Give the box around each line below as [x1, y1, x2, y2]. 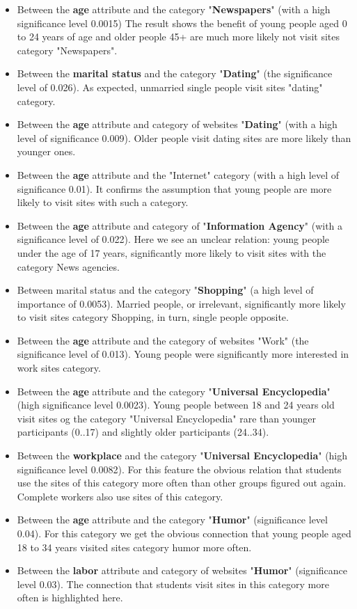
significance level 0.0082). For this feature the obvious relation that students [17, 461, 342, 476]
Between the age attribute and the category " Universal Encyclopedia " [17, 383, 331, 398]
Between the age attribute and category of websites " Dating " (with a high [17, 117, 338, 132]
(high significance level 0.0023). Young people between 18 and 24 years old [17, 397, 335, 412]
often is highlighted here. [17, 590, 123, 605]
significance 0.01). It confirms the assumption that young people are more [17, 181, 332, 196]
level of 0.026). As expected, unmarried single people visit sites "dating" [17, 79, 323, 94]
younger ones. [17, 144, 76, 159]
